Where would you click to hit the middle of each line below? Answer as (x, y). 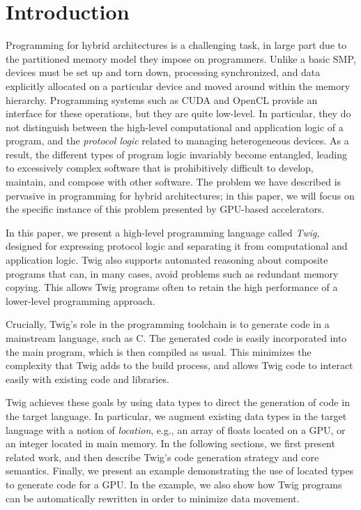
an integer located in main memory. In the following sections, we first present (170, 443)
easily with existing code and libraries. (87, 378)
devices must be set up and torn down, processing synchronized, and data (163, 72)
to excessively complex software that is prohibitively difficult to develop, (160, 168)
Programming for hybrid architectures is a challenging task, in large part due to (176, 45)
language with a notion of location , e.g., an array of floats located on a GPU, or (176, 429)
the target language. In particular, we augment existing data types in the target (176, 415)
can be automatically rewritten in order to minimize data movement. (153, 498)
